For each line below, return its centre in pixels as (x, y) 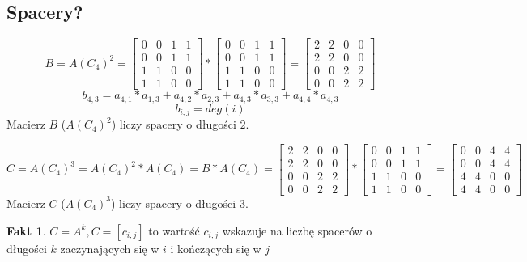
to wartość (174, 230)
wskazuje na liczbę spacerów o (297, 230)
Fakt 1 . (26, 230)
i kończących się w (216, 248)
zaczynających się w (110, 248)
